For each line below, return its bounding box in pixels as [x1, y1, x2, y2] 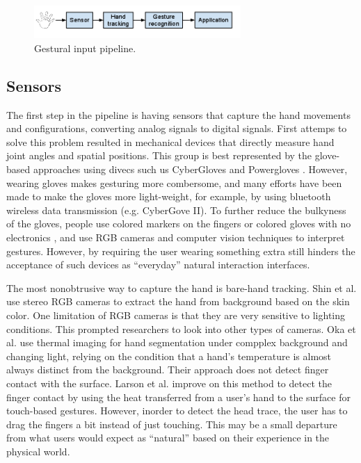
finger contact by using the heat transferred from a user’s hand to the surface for [6, 389, 351, 404]
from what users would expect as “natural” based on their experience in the [6, 430, 330, 445]
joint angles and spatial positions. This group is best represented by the [6, 148, 312, 163]
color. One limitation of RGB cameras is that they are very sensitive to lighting [6, 308, 346, 323]
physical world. [6, 444, 70, 458]
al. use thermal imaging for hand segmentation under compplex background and [6, 335, 348, 350]
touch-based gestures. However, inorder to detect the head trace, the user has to [6, 403, 348, 418]
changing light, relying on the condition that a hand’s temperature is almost [6, 348, 332, 363]
